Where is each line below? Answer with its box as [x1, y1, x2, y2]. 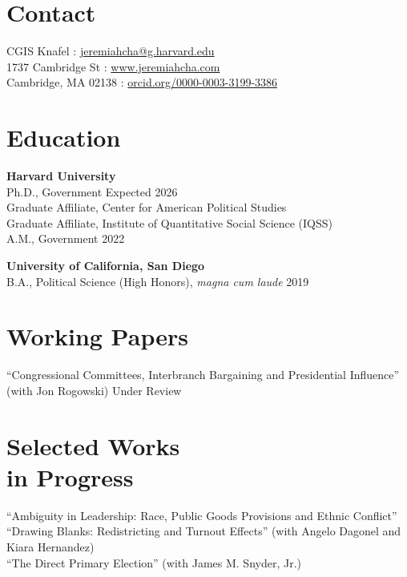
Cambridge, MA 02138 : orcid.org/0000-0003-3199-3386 [6, 74, 278, 91]
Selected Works [6, 429, 180, 462]
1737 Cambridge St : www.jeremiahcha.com [6, 58, 220, 75]
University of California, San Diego [6, 257, 205, 273]
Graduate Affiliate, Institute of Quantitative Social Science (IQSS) [6, 214, 333, 231]
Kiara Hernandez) [6, 539, 95, 555]
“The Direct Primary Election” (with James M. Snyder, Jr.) [6, 554, 301, 571]
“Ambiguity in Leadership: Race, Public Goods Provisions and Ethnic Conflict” [6, 506, 397, 523]
